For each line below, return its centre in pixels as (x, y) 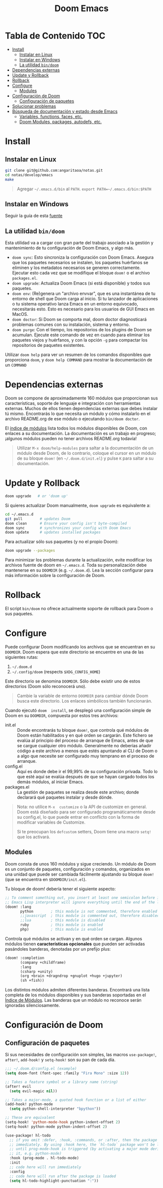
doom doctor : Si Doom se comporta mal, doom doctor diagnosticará (79, 320)
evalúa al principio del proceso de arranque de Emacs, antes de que (85, 740)
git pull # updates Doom (38, 519)
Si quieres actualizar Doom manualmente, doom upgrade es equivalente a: (78, 505)
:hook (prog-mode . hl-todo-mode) (44, 1158)
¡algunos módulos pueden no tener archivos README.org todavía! (71, 439)
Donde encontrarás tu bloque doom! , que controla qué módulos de (83, 730)
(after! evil (18, 1086)
